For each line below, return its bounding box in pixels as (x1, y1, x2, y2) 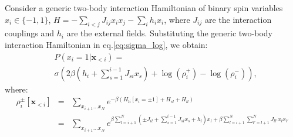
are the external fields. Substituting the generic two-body (66, 27, 272, 39)
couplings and (5, 27, 55, 39)
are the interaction (204, 13, 272, 25)
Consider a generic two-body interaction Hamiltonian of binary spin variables (5, 2, 283, 13)
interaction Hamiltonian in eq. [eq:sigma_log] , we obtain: (5, 38, 208, 50)
